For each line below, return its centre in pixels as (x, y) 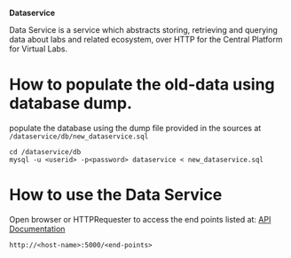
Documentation (37, 229)
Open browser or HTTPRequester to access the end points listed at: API (140, 219)
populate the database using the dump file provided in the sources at (135, 128)
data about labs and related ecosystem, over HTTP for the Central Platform (146, 39)
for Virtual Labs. (39, 49)
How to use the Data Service (116, 195)
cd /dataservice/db (45, 152)
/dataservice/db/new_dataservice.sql (79, 137)
